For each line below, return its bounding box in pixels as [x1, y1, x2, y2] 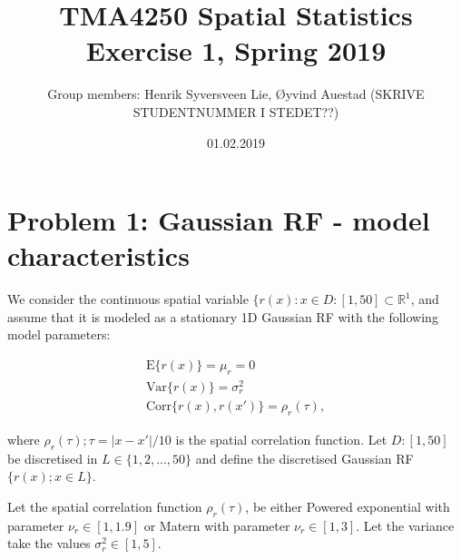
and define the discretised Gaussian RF [195, 448, 414, 467]
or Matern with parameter [143, 515, 290, 534]
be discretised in [7, 448, 98, 467]
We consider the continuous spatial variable [7, 289, 249, 309]
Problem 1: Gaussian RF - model [7, 201, 430, 239]
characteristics [7, 237, 190, 274]
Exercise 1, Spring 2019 [85, 32, 387, 69]
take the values [7, 534, 91, 553]
